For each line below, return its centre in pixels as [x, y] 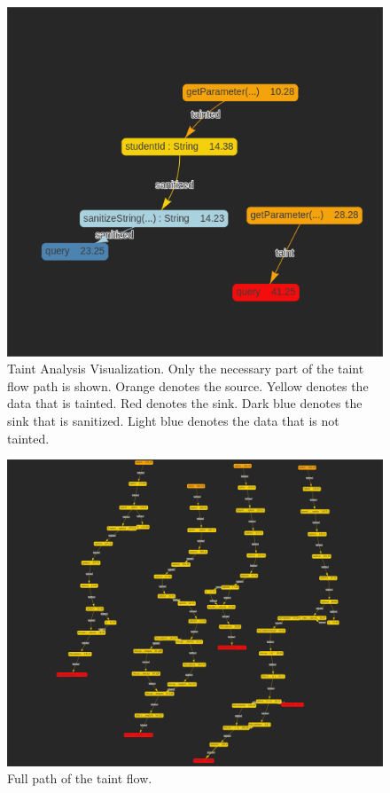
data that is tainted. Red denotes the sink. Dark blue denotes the [185, 403]
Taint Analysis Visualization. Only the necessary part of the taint [186, 369]
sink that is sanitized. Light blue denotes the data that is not [173, 420]
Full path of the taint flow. [80, 778]
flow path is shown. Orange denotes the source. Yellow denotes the [188, 385]
